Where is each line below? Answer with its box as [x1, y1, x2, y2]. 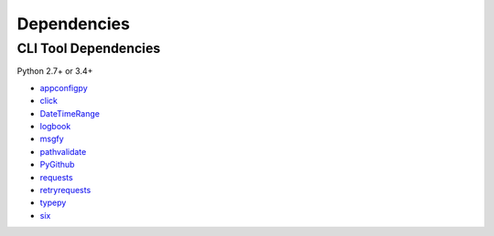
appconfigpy [39, 82, 88, 93]
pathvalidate [39, 146, 87, 157]
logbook [39, 120, 71, 131]
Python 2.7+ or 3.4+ [16, 66, 93, 77]
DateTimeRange [39, 108, 101, 118]
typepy [39, 197, 67, 209]
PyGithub [39, 159, 75, 170]
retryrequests [39, 184, 91, 195]
